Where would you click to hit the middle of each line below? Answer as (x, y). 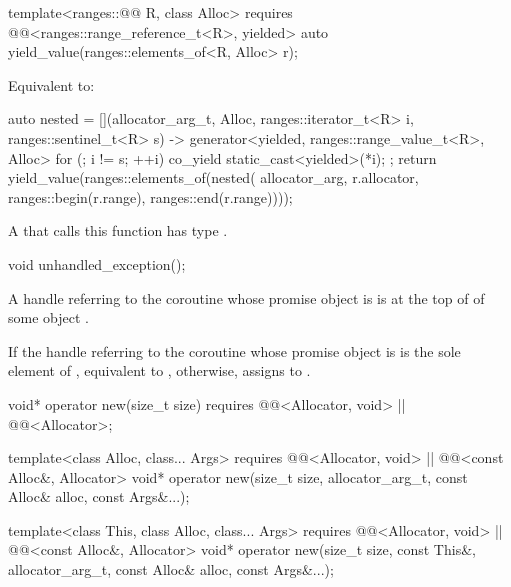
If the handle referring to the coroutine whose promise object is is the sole (234, 350)
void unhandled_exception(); (97, 263)
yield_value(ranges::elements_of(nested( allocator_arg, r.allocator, (213, 177)
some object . (48, 317)
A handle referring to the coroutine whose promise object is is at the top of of (246, 297)
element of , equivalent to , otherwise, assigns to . (159, 370)
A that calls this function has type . (118, 230)
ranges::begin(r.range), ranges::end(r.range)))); (150, 196)
